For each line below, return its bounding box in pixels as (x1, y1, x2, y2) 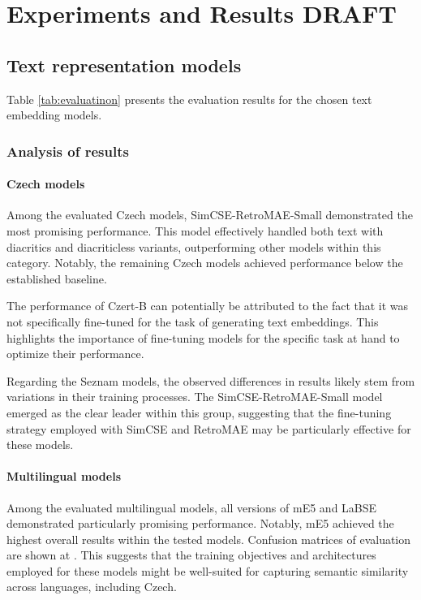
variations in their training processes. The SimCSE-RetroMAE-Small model (6, 388, 383, 405)
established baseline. (6, 270, 107, 287)
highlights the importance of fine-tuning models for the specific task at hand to (6, 329, 400, 346)
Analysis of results (6, 140, 129, 161)
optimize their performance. (6, 345, 144, 362)
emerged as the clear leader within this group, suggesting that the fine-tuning (6, 404, 392, 421)
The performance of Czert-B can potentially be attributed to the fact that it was (6, 297, 409, 314)
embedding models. (6, 106, 102, 123)
